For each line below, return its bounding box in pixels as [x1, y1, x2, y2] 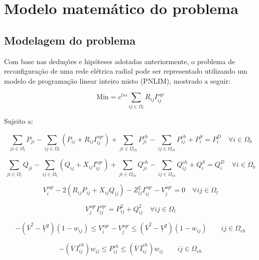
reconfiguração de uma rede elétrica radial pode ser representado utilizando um [4, 66, 247, 76]
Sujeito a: [4, 116, 33, 126]
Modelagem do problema [4, 32, 136, 48]
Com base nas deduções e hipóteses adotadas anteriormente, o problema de [4, 56, 235, 66]
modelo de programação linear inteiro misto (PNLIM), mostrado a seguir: [4, 75, 230, 86]
